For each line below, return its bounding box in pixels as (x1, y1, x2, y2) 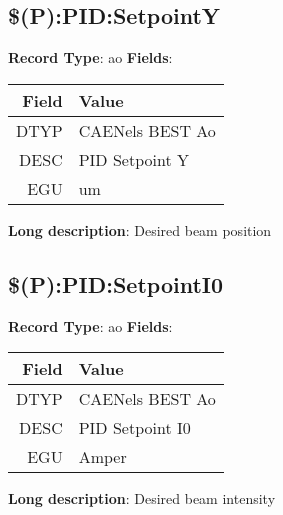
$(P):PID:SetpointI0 (8, 268, 224, 299)
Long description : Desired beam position (8, 219, 272, 240)
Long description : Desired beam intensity (8, 488, 276, 509)
